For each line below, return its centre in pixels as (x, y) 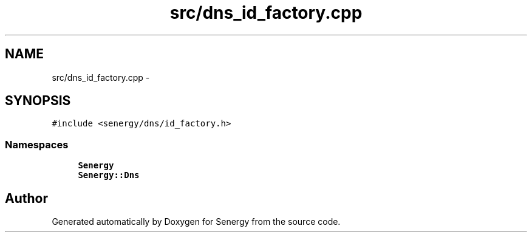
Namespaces (37, 144)
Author (26, 198)
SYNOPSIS (38, 101)
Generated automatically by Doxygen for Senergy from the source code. (196, 222)
